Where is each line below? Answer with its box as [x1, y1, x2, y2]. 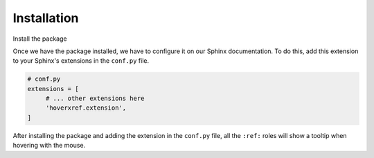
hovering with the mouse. [12, 141, 86, 150]
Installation [12, 10, 79, 26]
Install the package [12, 34, 67, 43]
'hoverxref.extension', [45, 104, 127, 112]
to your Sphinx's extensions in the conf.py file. [12, 57, 150, 65]
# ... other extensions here [45, 95, 145, 103]
